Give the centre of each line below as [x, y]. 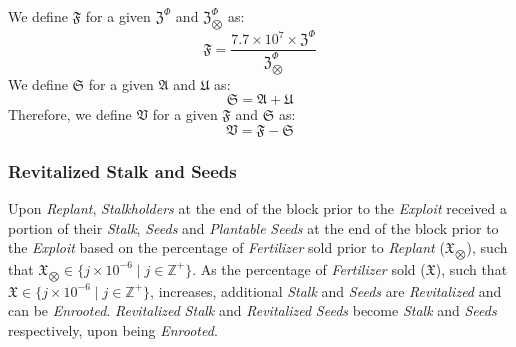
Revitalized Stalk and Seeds [122, 170]
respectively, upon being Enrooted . [113, 329]
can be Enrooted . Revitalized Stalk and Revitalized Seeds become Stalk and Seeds [252, 310]
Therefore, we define [70, 114]
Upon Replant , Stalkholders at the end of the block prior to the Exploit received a [257, 207]
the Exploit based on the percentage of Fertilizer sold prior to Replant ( [226, 247]
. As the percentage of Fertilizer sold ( [309, 268]
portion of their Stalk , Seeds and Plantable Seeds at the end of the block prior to [253, 227]
